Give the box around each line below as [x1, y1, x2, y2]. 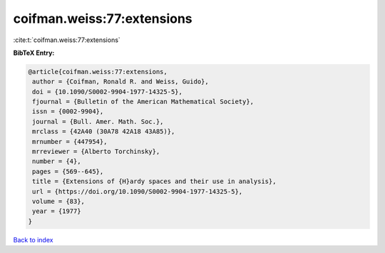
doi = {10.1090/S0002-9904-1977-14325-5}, [32, 88, 183, 95]
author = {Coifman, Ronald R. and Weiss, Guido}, [32, 78, 210, 86]
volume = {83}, [32, 197, 86, 205]
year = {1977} [32, 207, 81, 215]
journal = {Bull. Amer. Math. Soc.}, [32, 118, 164, 125]
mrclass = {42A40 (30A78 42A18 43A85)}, [32, 128, 175, 135]
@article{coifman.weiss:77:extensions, [28, 68, 168, 76]
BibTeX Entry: [13, 48, 55, 57]
